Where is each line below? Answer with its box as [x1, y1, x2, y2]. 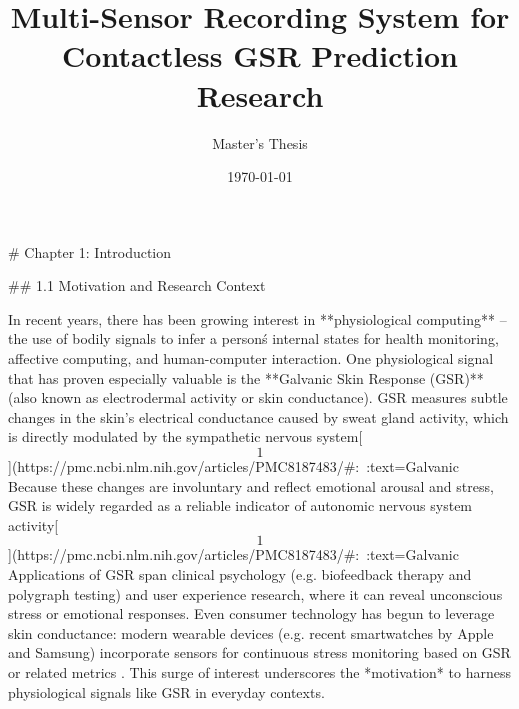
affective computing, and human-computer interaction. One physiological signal [8, 348, 494, 369]
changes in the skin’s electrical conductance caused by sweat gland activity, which [8, 406, 509, 427]
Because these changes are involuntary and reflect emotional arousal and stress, [8, 475, 494, 496]
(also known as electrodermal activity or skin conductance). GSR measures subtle [8, 387, 508, 408]
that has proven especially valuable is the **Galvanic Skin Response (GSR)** [8, 367, 484, 388]
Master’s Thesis [212, 132, 308, 153]
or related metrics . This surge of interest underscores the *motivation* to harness [8, 661, 511, 682]
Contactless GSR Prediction [62, 35, 458, 76]
